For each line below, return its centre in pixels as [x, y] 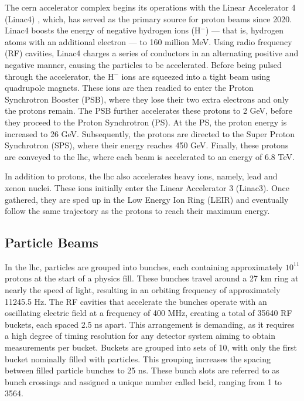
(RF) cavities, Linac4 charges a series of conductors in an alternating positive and [152, 53]
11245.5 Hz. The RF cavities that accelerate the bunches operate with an [136, 301]
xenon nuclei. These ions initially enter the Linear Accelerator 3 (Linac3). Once [147, 187]
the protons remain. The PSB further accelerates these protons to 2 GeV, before [149, 111]
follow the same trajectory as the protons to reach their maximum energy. [137, 211]
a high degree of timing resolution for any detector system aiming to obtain [140, 336]
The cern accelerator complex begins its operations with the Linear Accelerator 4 [150, 7]
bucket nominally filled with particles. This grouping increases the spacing [138, 358]
